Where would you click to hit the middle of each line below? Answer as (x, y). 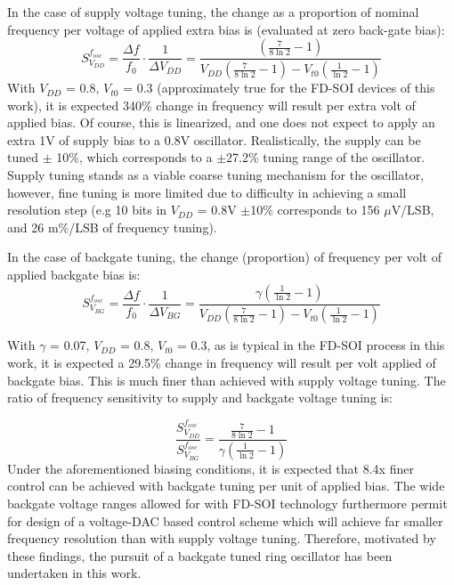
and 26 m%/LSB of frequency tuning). (112, 227)
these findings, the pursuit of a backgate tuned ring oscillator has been (200, 555)
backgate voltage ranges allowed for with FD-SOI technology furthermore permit (227, 503)
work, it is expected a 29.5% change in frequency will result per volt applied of (222, 363)
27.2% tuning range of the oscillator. (326, 157)
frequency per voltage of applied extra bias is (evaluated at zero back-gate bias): (226, 29)
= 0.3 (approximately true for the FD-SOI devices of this (279, 88)
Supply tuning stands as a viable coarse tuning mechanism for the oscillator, (216, 175)
